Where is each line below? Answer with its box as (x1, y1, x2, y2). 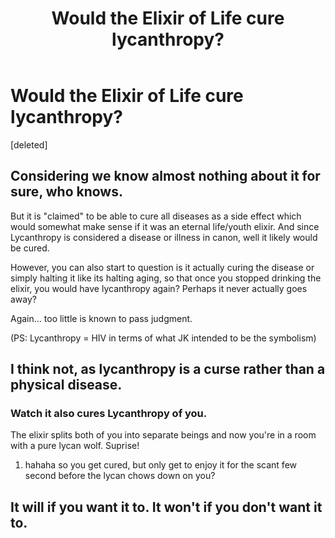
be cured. (10, 242, 50, 254)
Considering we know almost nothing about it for (10, 168, 321, 185)
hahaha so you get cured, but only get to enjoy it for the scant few (24, 459, 298, 471)
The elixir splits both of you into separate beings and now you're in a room (10, 429, 317, 441)
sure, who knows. (10, 183, 123, 201)
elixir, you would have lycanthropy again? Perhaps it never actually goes (10, 282, 308, 294)
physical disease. (10, 377, 123, 394)
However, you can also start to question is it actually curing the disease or (10, 261, 315, 273)
